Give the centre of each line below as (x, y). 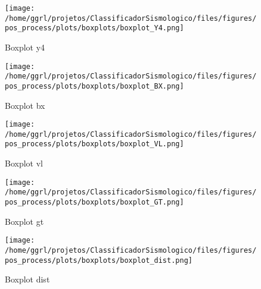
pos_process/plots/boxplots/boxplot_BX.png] (94, 86)
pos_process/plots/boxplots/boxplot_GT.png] (94, 202)
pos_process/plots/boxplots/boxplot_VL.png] (94, 144)
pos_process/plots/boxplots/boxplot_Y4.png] (94, 28)
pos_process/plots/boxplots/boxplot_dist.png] (99, 260)
